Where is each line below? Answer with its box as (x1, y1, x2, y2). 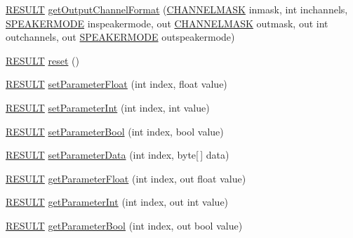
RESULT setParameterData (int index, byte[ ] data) (6, 147, 229, 162)
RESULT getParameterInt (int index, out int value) (6, 194, 229, 209)
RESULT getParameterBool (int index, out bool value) (6, 218, 243, 232)
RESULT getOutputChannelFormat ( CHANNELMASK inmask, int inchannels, (6, 2, 348, 16)
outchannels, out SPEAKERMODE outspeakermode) (6, 29, 235, 44)
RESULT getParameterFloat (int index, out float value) (6, 171, 246, 185)
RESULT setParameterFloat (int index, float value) (6, 77, 227, 91)
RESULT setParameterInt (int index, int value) (6, 100, 210, 114)
